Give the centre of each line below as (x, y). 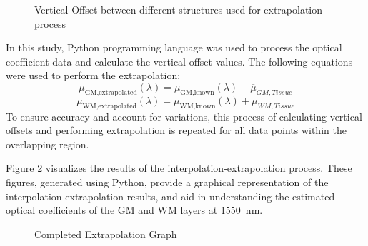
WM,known (198, 106)
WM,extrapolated (110, 106)
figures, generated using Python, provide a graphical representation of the (167, 181)
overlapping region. (48, 144)
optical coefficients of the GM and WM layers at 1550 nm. (134, 210)
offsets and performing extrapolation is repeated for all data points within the (176, 130)
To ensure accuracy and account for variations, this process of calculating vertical (184, 116)
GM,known (197, 92)
